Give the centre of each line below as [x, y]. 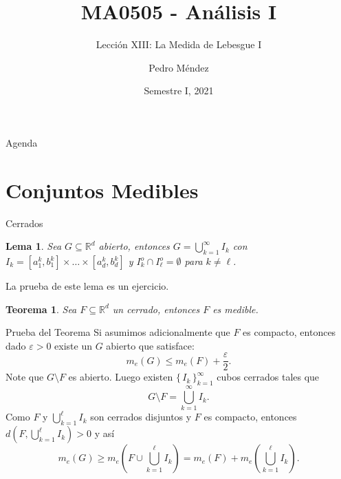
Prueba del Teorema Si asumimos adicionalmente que [118, 332]
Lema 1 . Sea [34, 246]
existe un [73, 345]
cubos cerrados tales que [268, 377]
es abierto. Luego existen [121, 377]
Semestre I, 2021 [179, 91]
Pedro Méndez [179, 67]
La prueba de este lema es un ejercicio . [87, 286]
